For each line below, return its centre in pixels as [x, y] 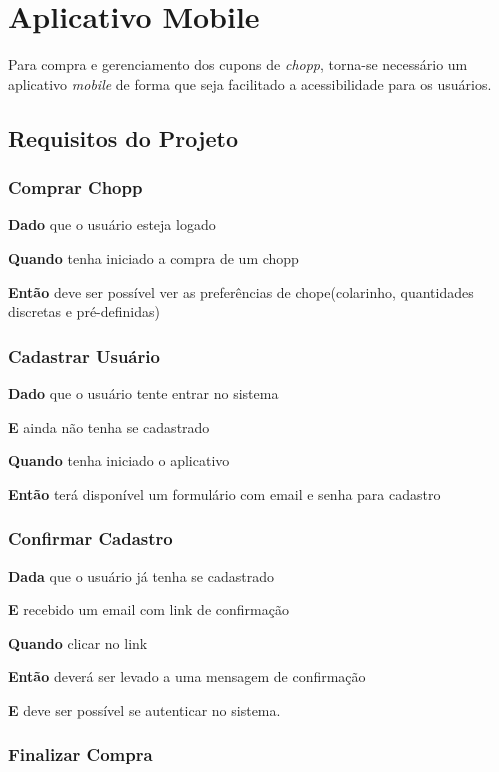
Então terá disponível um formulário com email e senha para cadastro [224, 493]
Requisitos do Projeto [123, 137]
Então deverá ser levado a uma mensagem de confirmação [187, 676]
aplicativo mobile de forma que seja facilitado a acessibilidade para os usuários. [250, 83]
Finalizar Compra [80, 754]
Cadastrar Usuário [84, 355]
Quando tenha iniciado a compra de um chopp [153, 257]
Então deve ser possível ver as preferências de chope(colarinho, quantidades [241, 291]
